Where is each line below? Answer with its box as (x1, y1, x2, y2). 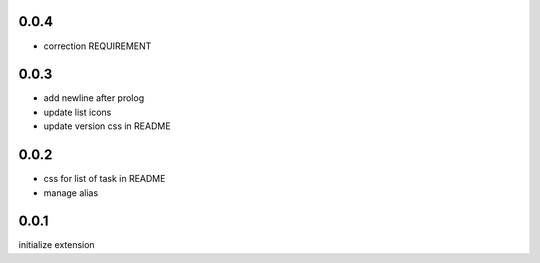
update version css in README (43, 120, 171, 132)
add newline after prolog (43, 92, 145, 104)
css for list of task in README (43, 173, 166, 185)
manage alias (43, 186, 99, 199)
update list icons (43, 106, 112, 118)
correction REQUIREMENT (43, 40, 152, 52)
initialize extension (18, 239, 95, 251)
